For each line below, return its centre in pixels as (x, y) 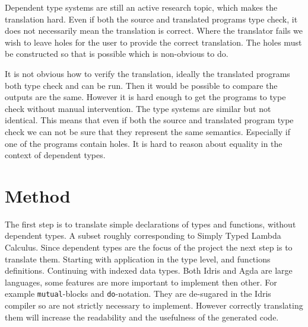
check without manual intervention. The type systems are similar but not (138, 108)
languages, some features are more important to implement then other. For (141, 282)
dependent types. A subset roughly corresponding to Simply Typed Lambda (143, 235)
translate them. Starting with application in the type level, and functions (138, 259)
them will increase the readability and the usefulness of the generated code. (142, 317)
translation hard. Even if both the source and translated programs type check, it (151, 19)
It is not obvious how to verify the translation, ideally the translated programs (147, 73)
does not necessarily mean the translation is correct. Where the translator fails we (154, 31)
